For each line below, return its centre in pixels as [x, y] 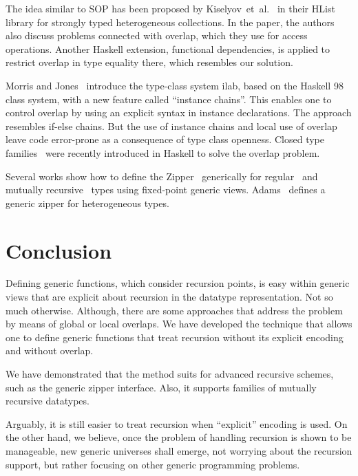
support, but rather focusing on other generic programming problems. [153, 464]
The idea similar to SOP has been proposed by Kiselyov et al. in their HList [170, 8]
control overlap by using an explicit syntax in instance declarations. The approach [179, 112]
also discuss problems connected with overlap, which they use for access [157, 35]
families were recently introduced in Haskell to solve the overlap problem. [163, 152]
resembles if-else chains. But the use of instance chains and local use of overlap [171, 126]
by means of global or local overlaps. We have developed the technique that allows [179, 324]
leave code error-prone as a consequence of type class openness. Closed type [165, 139]
